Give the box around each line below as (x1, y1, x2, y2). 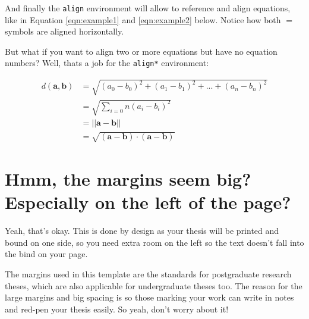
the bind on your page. (5, 248, 88, 260)
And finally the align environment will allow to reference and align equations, (5, 2, 291, 14)
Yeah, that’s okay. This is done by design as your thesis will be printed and (5, 224, 279, 237)
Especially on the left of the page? (5, 190, 291, 214)
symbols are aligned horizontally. (5, 25, 124, 37)
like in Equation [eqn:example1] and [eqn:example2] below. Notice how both (5, 13, 281, 26)
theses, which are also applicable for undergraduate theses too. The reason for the (5, 279, 302, 292)
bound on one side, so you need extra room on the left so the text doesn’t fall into (5, 236, 304, 248)
